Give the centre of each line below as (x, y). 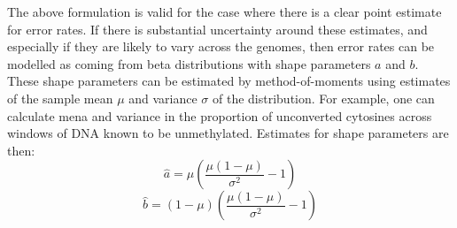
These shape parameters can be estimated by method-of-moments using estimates (229, 81)
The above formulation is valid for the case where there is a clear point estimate (225, 11)
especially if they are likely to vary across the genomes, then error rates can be (221, 46)
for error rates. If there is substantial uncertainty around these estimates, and (217, 29)
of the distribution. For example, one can (324, 98)
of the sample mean (60, 98)
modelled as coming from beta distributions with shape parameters (189, 63)
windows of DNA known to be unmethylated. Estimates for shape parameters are (228, 133)
